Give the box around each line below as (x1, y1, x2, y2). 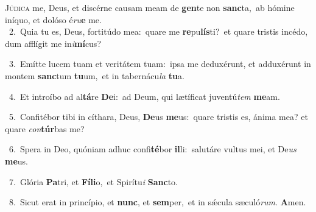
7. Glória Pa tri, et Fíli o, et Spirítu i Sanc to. (9, 175, 178, 188)
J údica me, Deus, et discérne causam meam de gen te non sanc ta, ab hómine (5, 1, 295, 13)
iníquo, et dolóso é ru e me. (5, 13, 102, 26)
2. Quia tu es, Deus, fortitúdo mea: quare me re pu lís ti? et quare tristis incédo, (9, 25, 308, 38)
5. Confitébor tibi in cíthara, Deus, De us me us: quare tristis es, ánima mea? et (9, 110, 308, 123)
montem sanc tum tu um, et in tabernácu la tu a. (5, 69, 184, 82)
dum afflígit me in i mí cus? (5, 37, 101, 49)
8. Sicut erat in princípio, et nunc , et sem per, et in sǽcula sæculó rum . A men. (9, 196, 306, 208)
